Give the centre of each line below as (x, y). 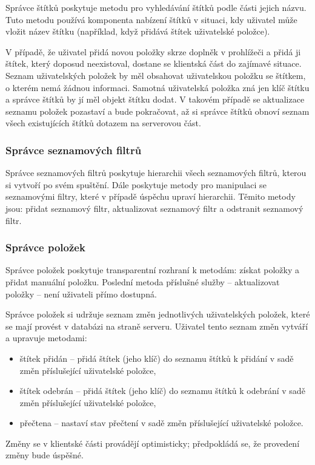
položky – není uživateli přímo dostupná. (81, 294)
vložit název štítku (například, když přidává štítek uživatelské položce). (138, 31)
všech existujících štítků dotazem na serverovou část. (103, 123)
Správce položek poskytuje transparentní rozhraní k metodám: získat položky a (153, 270)
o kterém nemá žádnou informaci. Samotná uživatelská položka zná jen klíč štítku (157, 87)
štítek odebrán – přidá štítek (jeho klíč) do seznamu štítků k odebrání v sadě (162, 391)
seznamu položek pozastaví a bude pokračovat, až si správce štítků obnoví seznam (157, 111)
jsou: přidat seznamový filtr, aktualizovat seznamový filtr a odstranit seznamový (154, 208)
